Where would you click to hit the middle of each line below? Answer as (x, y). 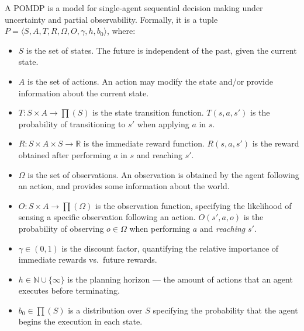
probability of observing (61, 228)
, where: (121, 31)
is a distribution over (105, 310)
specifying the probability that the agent (225, 310)
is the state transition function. (148, 112)
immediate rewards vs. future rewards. (88, 259)
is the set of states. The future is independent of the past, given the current (162, 50)
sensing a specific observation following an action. (107, 217)
